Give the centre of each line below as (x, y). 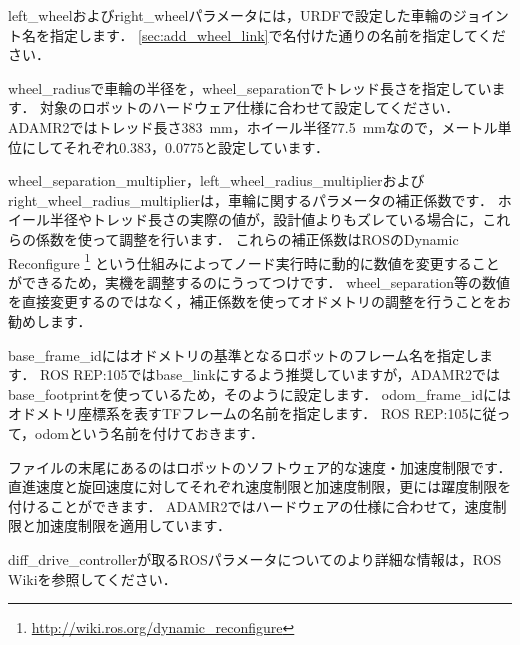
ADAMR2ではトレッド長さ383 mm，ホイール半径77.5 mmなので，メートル (253, 126)
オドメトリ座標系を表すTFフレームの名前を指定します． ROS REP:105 (238, 413)
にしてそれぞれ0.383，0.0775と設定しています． (175, 146)
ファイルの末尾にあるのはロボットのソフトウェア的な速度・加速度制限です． (260, 466)
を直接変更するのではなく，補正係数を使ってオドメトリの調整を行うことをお (259, 301)
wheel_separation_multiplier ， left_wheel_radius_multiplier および (216, 180)
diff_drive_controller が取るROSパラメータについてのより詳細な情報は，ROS (255, 558)
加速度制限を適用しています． (133, 525)
